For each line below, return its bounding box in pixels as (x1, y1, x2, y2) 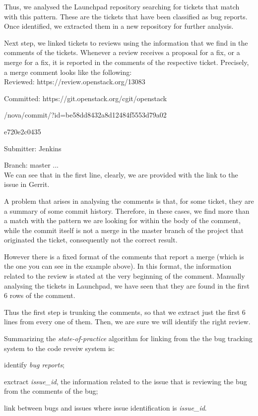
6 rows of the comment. (4, 290, 75, 300)
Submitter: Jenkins (4, 143, 62, 153)
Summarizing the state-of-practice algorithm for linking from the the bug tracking (4, 333, 253, 344)
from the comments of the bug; (4, 386, 98, 396)
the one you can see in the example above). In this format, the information (4, 261, 232, 271)
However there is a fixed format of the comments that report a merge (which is (4, 251, 244, 261)
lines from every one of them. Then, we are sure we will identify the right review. (4, 316, 251, 327)
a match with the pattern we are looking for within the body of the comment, (4, 215, 241, 226)
